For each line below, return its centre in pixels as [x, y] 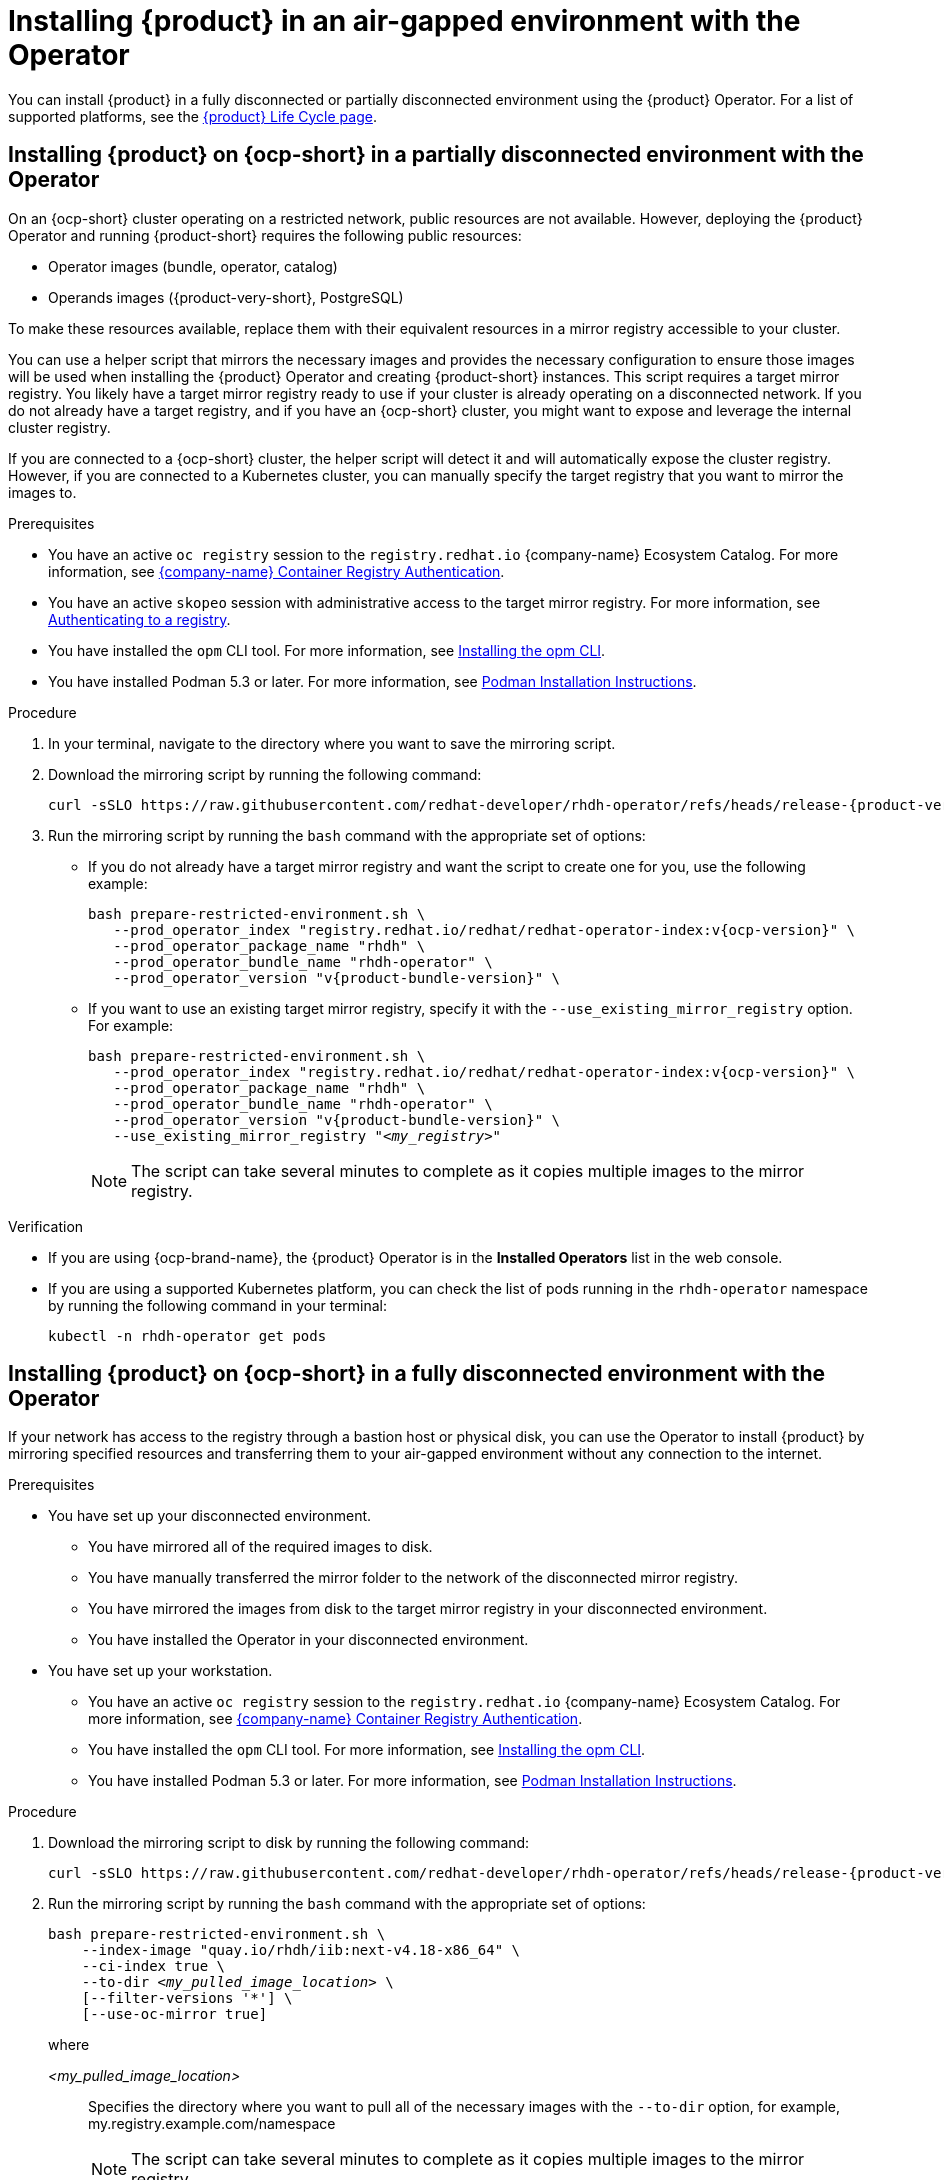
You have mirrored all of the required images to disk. [260, 1547]
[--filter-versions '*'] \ [187, 1998]
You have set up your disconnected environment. [210, 1516]
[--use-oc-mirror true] [174, 2014]
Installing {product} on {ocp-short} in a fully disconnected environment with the [417, 1374]
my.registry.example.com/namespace [212, 2124]
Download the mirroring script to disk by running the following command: [289, 1843]
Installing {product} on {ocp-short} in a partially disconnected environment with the [436, 155]
